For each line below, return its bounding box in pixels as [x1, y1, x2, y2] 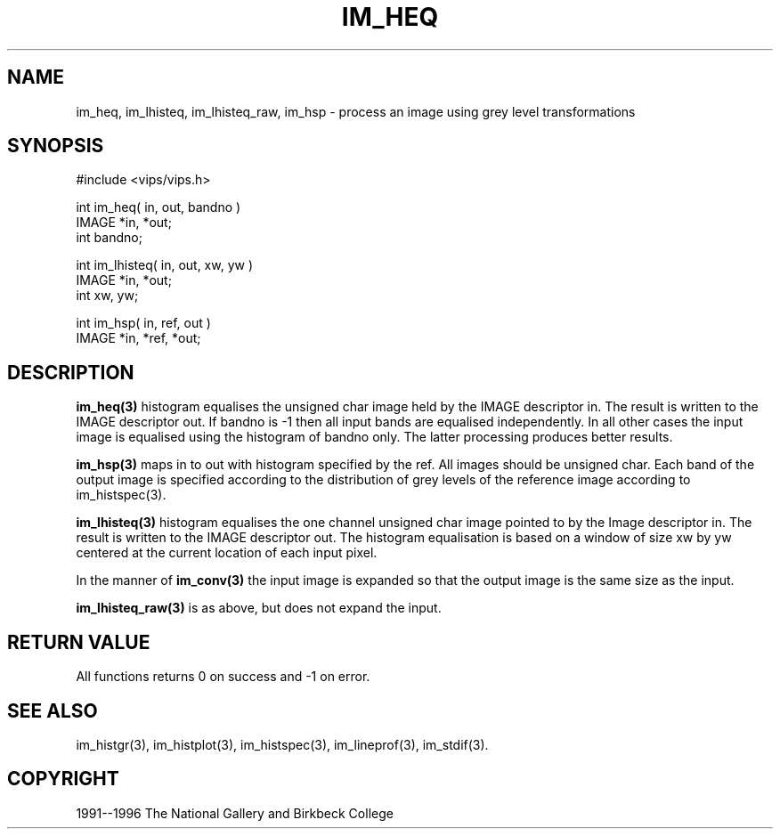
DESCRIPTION [7, 361, 134, 384]
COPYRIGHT [7, 767, 119, 791]
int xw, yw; [76, 288, 139, 304]
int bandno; [76, 230, 142, 246]
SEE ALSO [7, 699, 98, 722]
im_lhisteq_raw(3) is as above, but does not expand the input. [76, 600, 442, 616]
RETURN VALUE [7, 630, 150, 653]
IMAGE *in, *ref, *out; [76, 330, 201, 346]
